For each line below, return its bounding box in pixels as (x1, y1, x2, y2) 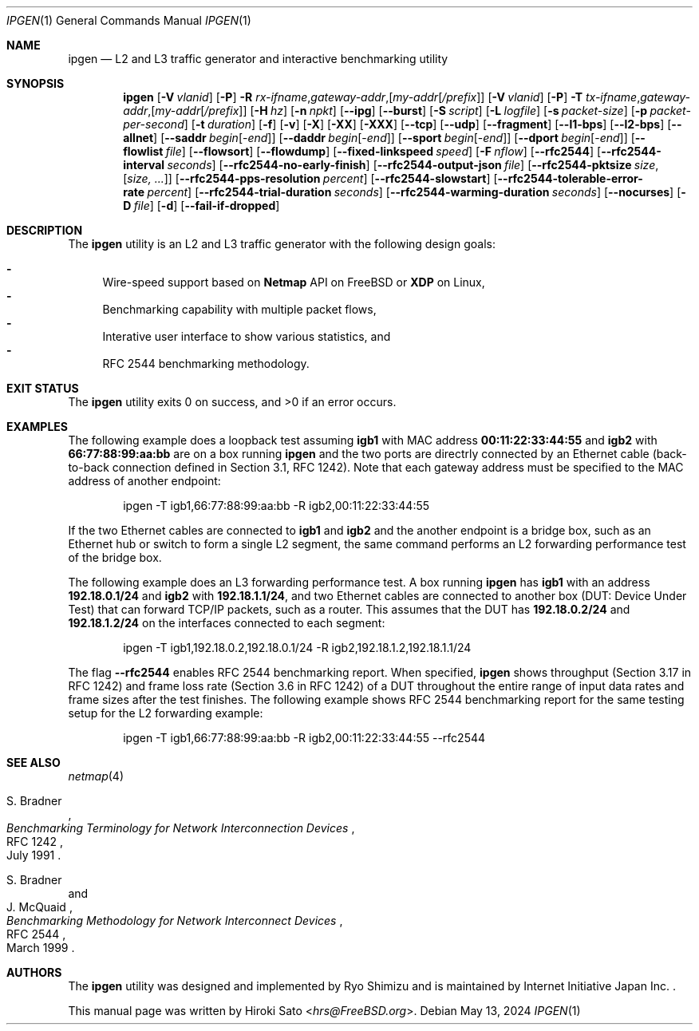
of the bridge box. (68, 551, 162, 564)
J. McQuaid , (6, 900, 73, 914)
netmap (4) (68, 769, 124, 783)
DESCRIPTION (6, 223, 83, 237)
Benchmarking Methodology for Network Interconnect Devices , (6, 914, 343, 927)
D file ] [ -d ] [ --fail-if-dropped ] (123, 199, 280, 212)
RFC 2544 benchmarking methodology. (102, 357, 310, 370)
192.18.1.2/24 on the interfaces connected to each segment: (68, 616, 385, 630)
